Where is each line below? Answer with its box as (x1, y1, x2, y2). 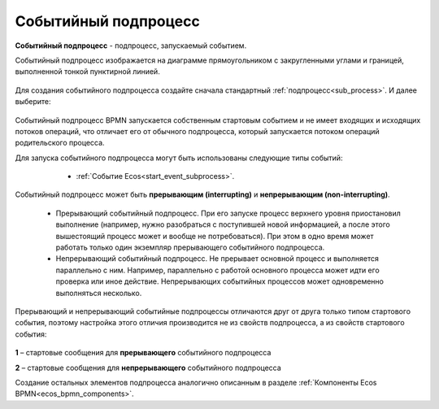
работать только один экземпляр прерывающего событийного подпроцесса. (55, 242, 325, 252)
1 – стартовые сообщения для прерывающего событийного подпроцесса (15, 348, 272, 358)
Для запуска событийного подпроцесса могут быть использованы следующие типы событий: (15, 153, 343, 163)
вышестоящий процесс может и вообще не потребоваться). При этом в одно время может (55, 231, 374, 241)
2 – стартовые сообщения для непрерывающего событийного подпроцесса (15, 363, 282, 372)
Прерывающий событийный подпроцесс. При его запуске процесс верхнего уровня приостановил (55, 208, 402, 218)
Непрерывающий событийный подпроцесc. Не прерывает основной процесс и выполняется (55, 254, 380, 263)
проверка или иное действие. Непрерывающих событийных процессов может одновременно (55, 276, 384, 286)
